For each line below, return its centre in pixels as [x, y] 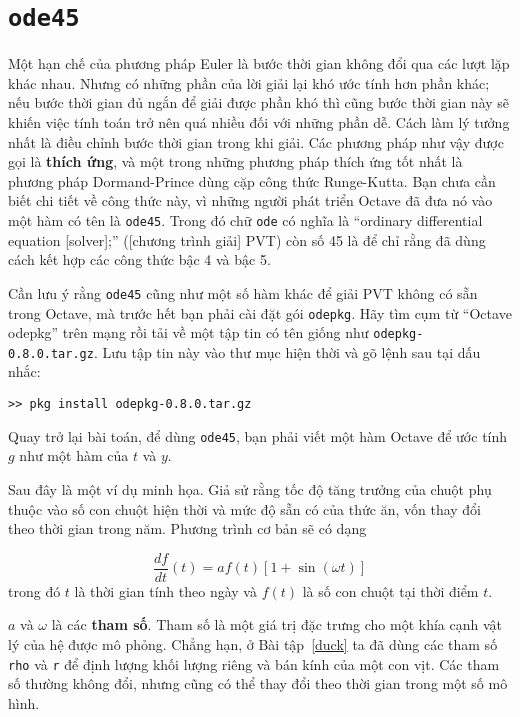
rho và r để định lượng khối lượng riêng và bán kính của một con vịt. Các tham [254, 663]
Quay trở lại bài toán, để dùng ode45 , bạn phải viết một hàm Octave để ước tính [258, 435]
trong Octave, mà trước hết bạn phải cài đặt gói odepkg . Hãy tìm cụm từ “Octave [260, 312]
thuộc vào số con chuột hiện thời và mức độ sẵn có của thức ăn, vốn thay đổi [245, 508]
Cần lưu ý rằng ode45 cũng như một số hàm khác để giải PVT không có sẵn [243, 292]
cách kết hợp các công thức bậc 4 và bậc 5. [139, 259]
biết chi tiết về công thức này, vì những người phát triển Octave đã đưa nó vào [250, 200]
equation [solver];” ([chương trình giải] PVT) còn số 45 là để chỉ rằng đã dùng [247, 239]
